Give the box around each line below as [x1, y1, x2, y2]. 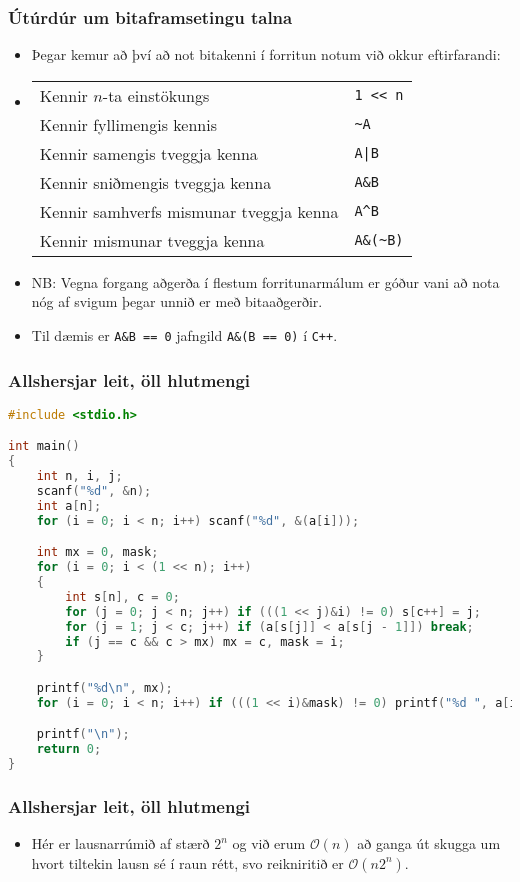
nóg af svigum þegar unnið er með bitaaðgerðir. [31, 291, 323, 312]
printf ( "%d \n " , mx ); [36, 680, 173, 695]
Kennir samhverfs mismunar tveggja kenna [39, 199, 339, 223]
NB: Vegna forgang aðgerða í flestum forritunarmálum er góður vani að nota [31, 271, 500, 292]
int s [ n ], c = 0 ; [65, 589, 180, 604]
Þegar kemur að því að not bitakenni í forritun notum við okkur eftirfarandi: [31, 44, 501, 65]
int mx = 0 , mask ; [36, 545, 159, 560]
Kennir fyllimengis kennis [39, 112, 217, 136]
